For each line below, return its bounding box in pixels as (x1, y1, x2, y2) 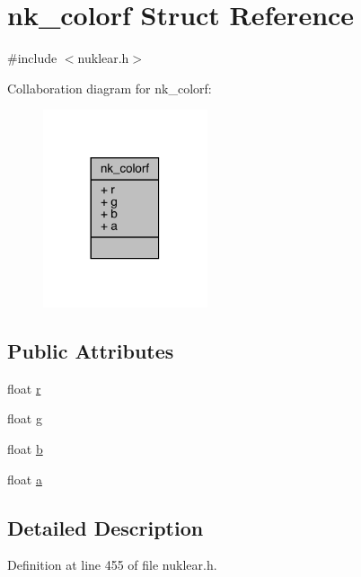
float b (7, 439, 43, 457)
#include (7, 49, 57, 67)
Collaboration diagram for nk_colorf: (7, 78, 212, 97)
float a (7, 469, 42, 488)
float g (7, 409, 42, 428)
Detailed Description (7, 513, 204, 541)
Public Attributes (7, 336, 174, 364)
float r (7, 378, 41, 397)
